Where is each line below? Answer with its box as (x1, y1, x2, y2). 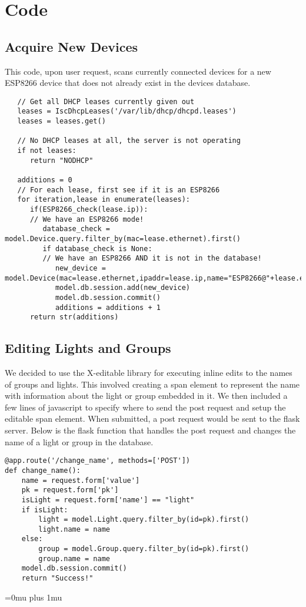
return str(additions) (29, 313, 119, 322)
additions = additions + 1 (55, 303, 161, 312)
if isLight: (21, 505, 68, 514)
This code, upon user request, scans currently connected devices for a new (5, 65, 271, 77)
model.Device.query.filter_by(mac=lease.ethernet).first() (5, 234, 241, 243)
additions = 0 (17, 176, 72, 185)
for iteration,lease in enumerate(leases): (17, 195, 190, 204)
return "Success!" (21, 574, 94, 583)
